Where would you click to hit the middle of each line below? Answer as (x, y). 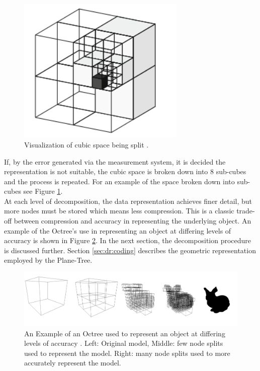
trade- (246, 211)
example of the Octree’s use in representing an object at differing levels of (118, 230)
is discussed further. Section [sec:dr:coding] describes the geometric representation (130, 250)
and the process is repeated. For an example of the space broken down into (119, 181)
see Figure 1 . (43, 191)
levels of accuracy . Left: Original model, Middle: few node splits (124, 343)
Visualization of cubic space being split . (86, 144)
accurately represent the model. (73, 363)
